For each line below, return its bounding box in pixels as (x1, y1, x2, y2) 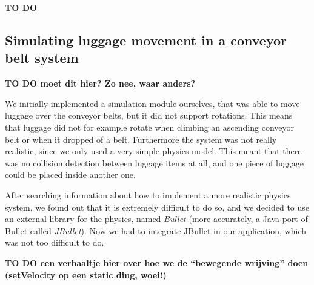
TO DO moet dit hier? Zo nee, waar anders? (5, 77, 196, 90)
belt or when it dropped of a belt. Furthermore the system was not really (5, 133, 277, 145)
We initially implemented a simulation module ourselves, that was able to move (5, 97, 300, 110)
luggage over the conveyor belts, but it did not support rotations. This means (5, 109, 293, 122)
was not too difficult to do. (5, 236, 104, 249)
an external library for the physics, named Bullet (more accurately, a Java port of (5, 212, 308, 225)
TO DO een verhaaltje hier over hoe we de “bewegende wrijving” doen (5, 256, 309, 269)
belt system (5, 48, 79, 67)
